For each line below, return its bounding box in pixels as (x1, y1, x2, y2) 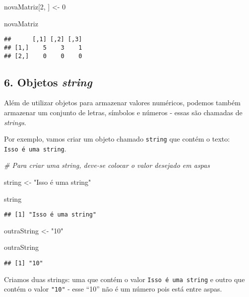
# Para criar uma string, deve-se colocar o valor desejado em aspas (4, 160, 210, 170)
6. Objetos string (4, 74, 92, 89)
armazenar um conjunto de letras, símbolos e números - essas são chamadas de (4, 107, 243, 117)
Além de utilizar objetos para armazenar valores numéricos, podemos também (4, 97, 241, 108)
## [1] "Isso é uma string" (4, 211, 97, 219)
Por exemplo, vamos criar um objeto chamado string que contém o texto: (4, 134, 230, 144)
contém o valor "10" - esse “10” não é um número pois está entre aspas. (4, 284, 222, 294)
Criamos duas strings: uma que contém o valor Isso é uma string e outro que (4, 274, 245, 284)
